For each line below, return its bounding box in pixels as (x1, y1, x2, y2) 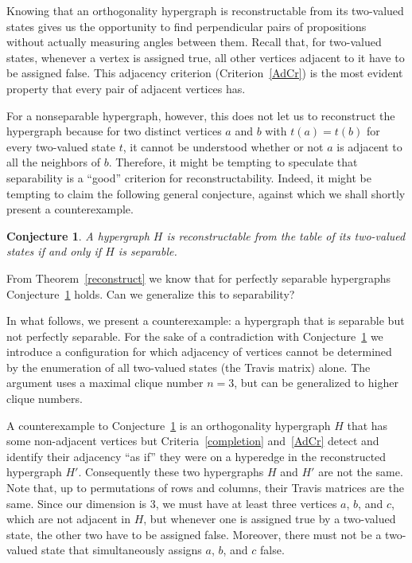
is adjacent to (336, 138, 402, 154)
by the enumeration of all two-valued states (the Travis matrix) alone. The (6, 358, 371, 375)
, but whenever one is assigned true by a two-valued (143, 510, 396, 527)
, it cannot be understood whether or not (122, 138, 324, 154)
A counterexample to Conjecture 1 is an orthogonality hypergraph (6, 416, 331, 433)
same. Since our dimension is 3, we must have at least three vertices (6, 495, 337, 511)
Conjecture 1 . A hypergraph (6, 227, 150, 244)
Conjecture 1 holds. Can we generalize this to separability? (6, 285, 295, 302)
